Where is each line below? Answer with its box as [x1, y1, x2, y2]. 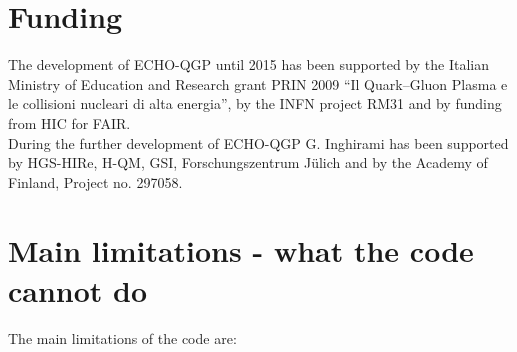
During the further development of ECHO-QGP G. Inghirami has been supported [8, 132, 509, 153]
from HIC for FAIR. [8, 112, 131, 133]
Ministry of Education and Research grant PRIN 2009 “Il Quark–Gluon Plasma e [8, 73, 508, 94]
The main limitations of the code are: [8, 327, 237, 348]
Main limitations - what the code [8, 230, 474, 271]
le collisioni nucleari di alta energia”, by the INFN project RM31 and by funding [8, 93, 502, 114]
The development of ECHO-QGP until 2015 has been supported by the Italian [8, 54, 489, 75]
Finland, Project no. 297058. [8, 171, 183, 192]
